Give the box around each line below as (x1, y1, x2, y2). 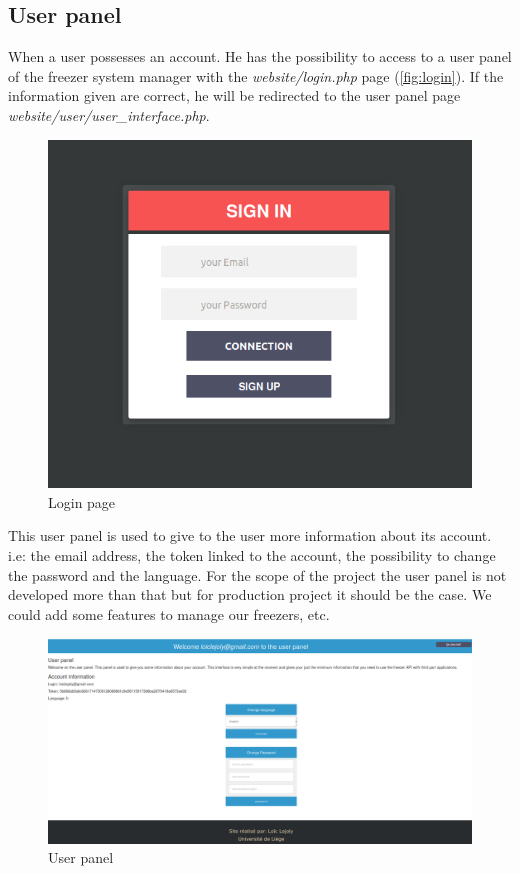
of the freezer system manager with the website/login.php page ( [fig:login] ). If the (8, 65, 504, 86)
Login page (48, 491, 116, 512)
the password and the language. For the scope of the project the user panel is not (8, 564, 507, 585)
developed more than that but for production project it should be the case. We (8, 584, 492, 605)
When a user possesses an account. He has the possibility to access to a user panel (8, 46, 512, 67)
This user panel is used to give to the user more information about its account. (8, 525, 492, 546)
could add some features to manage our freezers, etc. (8, 603, 330, 624)
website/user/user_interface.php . (8, 104, 210, 125)
